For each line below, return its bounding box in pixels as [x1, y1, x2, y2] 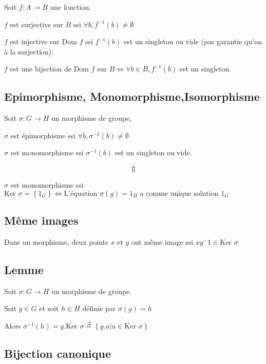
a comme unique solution [140, 190, 219, 197]
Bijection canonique [4, 345, 111, 361]
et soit [39, 303, 59, 314]
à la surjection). [4, 46, 54, 57]
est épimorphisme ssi [10, 130, 75, 140]
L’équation [64, 190, 98, 197]
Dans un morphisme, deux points [4, 236, 108, 247]
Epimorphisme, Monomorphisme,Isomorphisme [4, 88, 260, 104]
